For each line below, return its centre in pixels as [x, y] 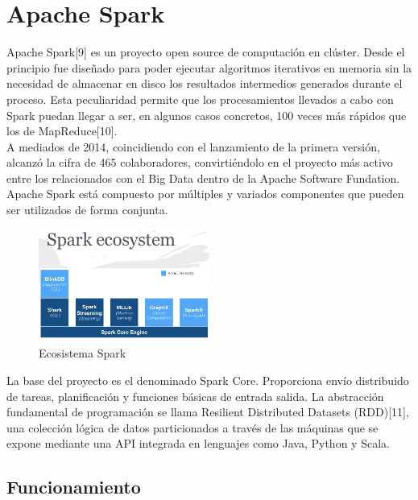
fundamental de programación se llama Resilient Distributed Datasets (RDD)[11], [208, 412]
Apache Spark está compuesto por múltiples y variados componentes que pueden [205, 194]
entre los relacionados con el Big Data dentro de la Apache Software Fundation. [203, 178]
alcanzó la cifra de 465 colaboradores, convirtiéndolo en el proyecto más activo [200, 162]
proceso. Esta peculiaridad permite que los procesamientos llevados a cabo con [200, 99]
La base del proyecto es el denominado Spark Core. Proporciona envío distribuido [208, 380]
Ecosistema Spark [83, 353]
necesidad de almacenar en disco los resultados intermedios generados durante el [205, 83]
